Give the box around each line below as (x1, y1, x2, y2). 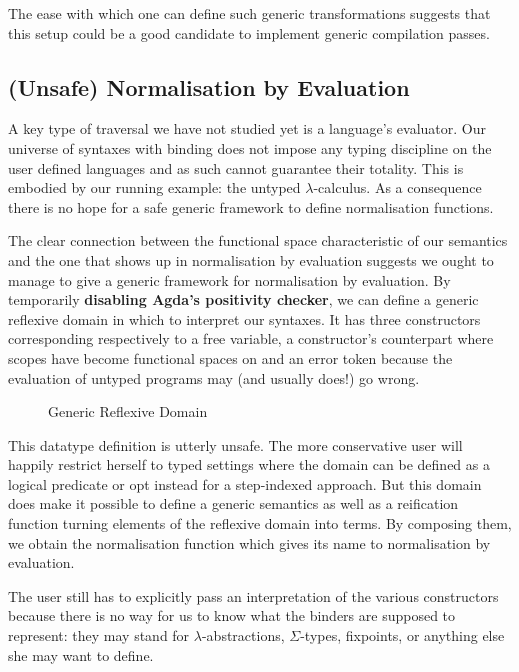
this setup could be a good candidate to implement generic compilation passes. (8, 22, 490, 43)
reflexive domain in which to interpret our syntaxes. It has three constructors (8, 308, 481, 329)
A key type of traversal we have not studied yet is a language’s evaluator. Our (8, 118, 486, 139)
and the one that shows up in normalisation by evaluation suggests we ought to (8, 249, 494, 270)
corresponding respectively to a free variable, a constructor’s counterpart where (8, 328, 494, 349)
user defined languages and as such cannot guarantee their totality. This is (8, 157, 464, 178)
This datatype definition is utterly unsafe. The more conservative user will (8, 434, 463, 455)
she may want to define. (8, 644, 154, 665)
